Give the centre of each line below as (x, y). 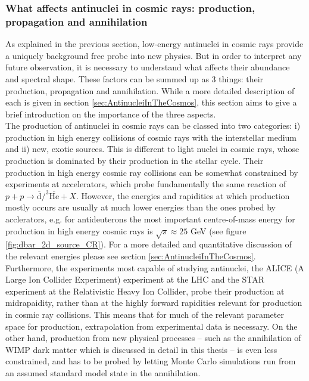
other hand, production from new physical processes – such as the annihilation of (153, 338)
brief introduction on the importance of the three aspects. (111, 114)
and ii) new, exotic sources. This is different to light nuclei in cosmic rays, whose (152, 149)
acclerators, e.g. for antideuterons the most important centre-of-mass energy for (150, 219)
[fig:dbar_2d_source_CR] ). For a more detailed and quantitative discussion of (149, 244)
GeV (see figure (218, 230)
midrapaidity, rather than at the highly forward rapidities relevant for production (154, 303)
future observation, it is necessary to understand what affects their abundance (148, 67)
